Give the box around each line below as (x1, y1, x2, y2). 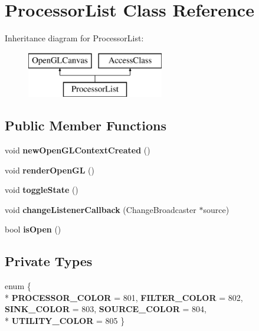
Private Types (5, 252, 93, 270)
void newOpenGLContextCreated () (5, 144, 150, 156)
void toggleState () (5, 183, 78, 196)
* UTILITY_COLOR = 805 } (5, 314, 125, 327)
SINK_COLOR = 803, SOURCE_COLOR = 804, (5, 303, 206, 315)
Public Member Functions (5, 116, 166, 135)
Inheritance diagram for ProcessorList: (5, 32, 144, 44)
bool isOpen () (5, 223, 61, 235)
